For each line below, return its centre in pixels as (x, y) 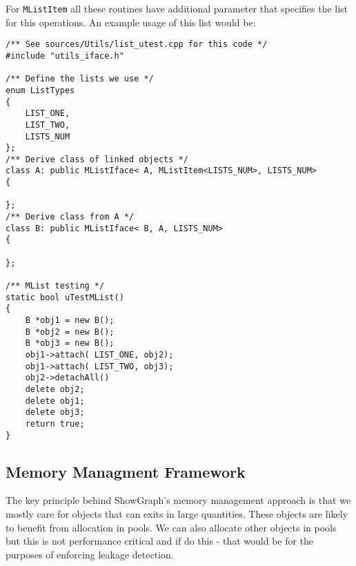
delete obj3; (55, 412)
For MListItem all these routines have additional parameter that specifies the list (177, 8)
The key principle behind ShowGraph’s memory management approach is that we (178, 500)
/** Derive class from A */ (70, 217)
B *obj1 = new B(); (70, 320)
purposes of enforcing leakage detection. (90, 554)
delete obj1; (55, 401)
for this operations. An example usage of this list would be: (131, 22)
